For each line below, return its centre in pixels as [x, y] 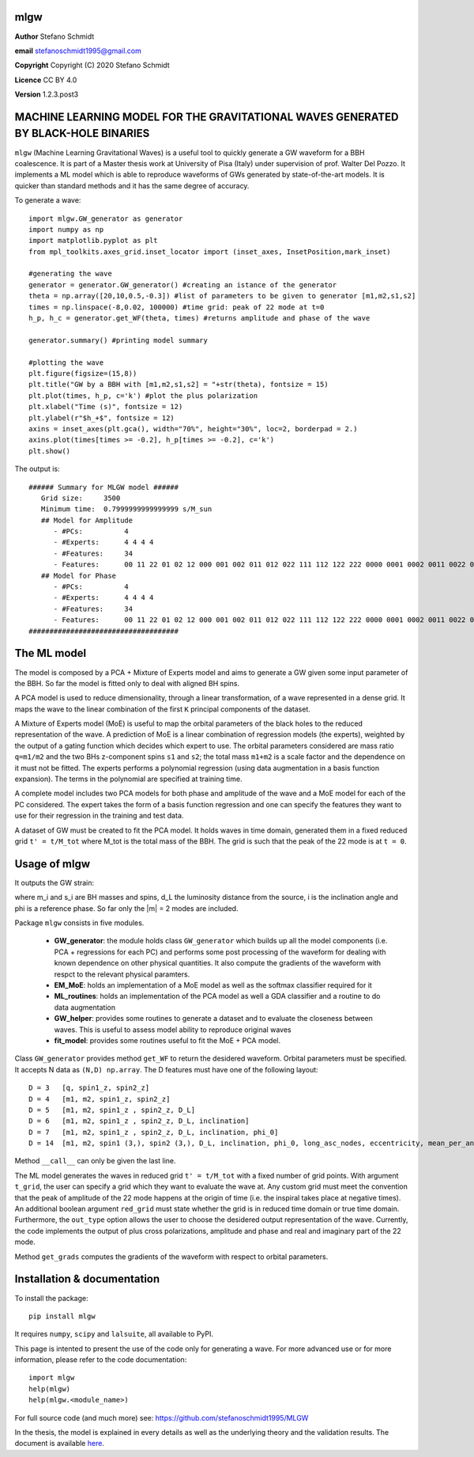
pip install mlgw [62, 1316]
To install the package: [51, 1298]
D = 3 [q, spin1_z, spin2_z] [89, 1088]
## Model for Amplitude [87, 520]
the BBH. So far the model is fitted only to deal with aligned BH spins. [127, 683]
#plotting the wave [66, 362]
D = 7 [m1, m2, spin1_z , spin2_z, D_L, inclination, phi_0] [154, 1132]
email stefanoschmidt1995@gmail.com [78, 51]
